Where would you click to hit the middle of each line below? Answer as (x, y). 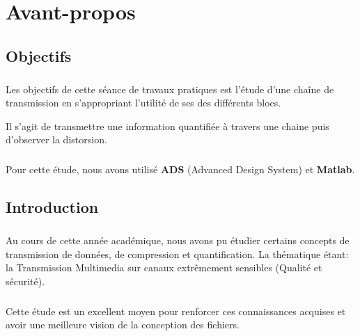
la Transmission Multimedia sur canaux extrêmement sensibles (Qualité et (164, 267)
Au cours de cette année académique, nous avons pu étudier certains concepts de (178, 240)
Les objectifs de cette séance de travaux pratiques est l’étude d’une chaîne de (170, 89)
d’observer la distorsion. (56, 139)
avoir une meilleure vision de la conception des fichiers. (123, 325)
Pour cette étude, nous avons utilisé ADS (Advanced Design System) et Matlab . (180, 169)
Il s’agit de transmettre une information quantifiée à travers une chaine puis (167, 126)
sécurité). (25, 281)
